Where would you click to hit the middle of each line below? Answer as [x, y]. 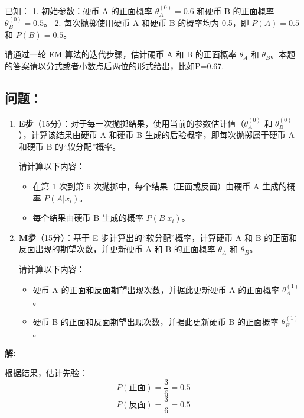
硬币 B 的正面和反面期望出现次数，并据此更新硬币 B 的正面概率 [156, 321]
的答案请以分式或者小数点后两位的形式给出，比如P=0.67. [115, 66]
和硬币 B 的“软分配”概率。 [70, 146]
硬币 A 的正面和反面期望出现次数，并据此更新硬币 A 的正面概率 [156, 289]
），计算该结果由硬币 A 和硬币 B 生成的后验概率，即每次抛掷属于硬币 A [157, 135]
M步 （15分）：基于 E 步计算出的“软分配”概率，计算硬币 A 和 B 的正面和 [158, 237]
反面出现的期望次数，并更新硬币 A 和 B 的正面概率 [117, 249]
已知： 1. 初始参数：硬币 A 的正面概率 [79, 10]
